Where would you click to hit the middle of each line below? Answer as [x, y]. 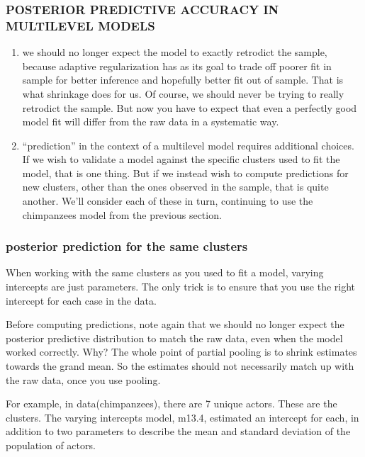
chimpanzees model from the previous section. [122, 214]
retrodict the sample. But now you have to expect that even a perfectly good [190, 107]
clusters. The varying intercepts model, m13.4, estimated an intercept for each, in [182, 417]
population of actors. [51, 445]
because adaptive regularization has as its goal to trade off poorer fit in [177, 66]
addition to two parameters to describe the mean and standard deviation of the [178, 431]
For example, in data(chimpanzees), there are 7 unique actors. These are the [172, 404]
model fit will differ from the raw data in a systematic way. [151, 122]
